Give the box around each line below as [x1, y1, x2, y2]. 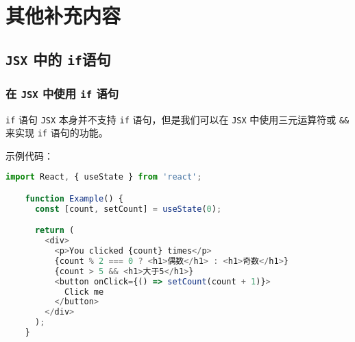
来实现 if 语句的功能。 [5, 125, 108, 140]
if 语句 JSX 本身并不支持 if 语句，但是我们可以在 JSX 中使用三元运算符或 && [5, 112, 350, 126]
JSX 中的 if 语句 [5, 48, 111, 69]
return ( [34, 225, 75, 236]
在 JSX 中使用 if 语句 [5, 84, 119, 101]
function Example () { [25, 193, 123, 204]
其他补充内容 [5, 1, 121, 29]
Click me [64, 286, 104, 297]
